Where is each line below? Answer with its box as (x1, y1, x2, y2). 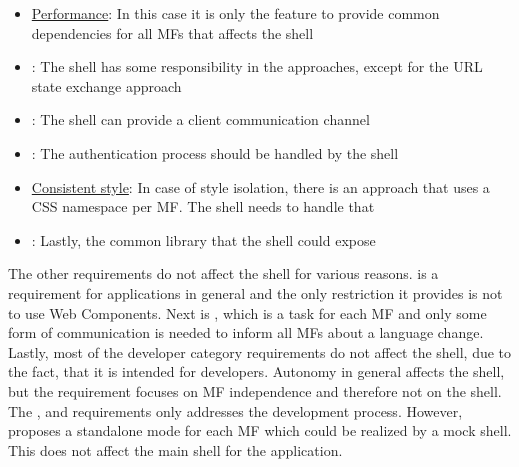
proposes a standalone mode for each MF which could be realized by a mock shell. (8, 420, 512, 441)
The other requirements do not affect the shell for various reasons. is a (8, 263, 439, 284)
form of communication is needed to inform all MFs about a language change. (8, 322, 484, 343)
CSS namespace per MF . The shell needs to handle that (31, 196, 375, 217)
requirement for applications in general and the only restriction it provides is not (8, 282, 503, 303)
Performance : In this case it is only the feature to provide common (31, 3, 440, 23)
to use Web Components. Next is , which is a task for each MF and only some (8, 302, 487, 323)
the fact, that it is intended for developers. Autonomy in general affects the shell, (8, 361, 505, 382)
